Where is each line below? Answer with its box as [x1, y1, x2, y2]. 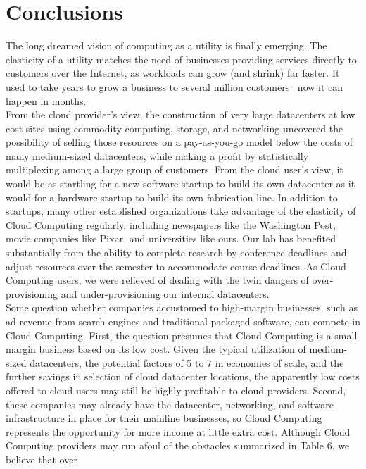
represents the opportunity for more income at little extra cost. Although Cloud [6, 424, 351, 439]
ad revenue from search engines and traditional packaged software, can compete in [6, 314, 361, 328]
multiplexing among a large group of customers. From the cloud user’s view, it [6, 162, 343, 177]
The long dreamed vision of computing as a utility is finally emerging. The [6, 38, 327, 53]
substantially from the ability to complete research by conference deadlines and [6, 245, 347, 260]
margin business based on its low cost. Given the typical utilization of [6, 342, 306, 356]
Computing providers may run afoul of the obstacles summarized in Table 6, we [6, 438, 350, 453]
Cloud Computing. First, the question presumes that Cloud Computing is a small [6, 327, 358, 342]
